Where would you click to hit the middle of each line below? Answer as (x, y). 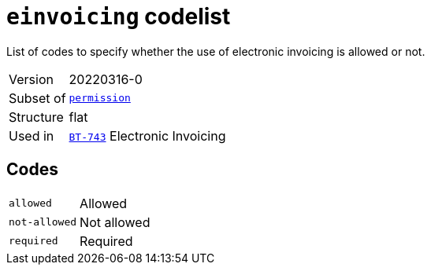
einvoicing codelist (119, 16)
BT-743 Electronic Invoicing (147, 135)
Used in (32, 135)
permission (100, 98)
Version (31, 79)
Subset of (37, 98)
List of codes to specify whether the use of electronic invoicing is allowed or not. (216, 51)
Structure (36, 117)
